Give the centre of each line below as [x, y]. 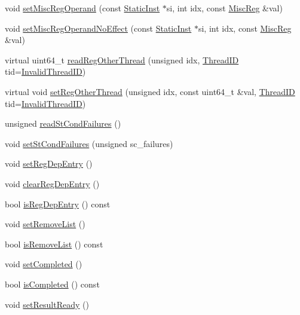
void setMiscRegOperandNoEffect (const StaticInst [98, 28]
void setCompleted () [44, 264]
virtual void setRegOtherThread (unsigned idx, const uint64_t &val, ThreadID [150, 91]
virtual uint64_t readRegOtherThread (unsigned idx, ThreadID [122, 59]
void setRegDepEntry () [49, 163]
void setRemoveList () [45, 224]
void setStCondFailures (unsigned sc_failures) [89, 143]
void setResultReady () [47, 304]
